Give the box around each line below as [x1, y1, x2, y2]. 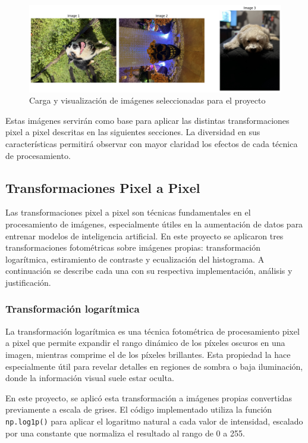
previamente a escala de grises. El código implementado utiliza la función [5, 403, 272, 416]
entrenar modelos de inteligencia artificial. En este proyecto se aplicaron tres [5, 229, 284, 242]
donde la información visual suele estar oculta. [5, 372, 174, 384]
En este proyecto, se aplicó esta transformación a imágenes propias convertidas [5, 391, 292, 404]
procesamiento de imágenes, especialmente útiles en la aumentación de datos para [5, 217, 303, 230]
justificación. [5, 276, 51, 288]
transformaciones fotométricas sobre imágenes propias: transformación [5, 241, 260, 254]
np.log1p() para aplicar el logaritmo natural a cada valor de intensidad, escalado [5, 414, 303, 427]
